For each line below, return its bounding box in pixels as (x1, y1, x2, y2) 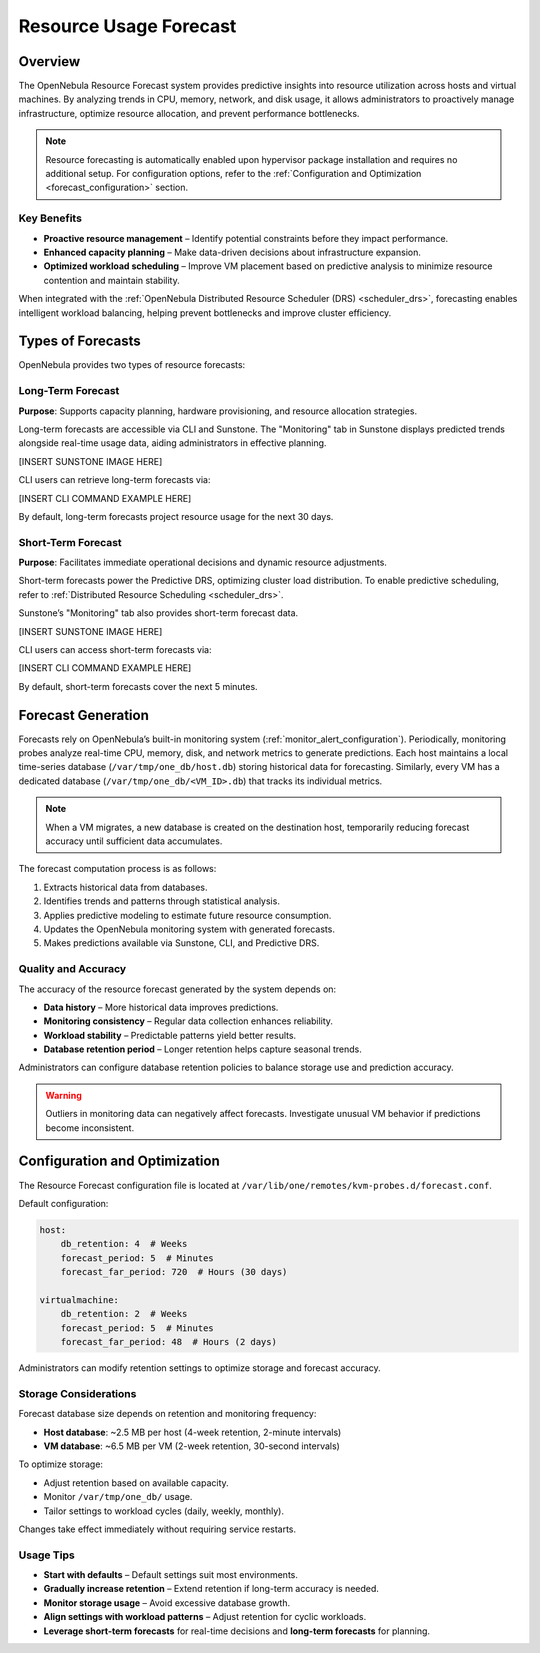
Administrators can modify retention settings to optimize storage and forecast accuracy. (18, 1362, 382, 1374)
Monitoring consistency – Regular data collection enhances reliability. (43, 1015, 334, 1027)
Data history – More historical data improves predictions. (43, 1001, 279, 1013)
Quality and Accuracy (18, 962, 127, 976)
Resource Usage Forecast (18, 15, 237, 37)
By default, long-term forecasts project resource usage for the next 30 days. (18, 510, 334, 522)
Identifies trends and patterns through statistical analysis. (43, 895, 280, 907)
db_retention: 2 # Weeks (60, 1308, 188, 1320)
